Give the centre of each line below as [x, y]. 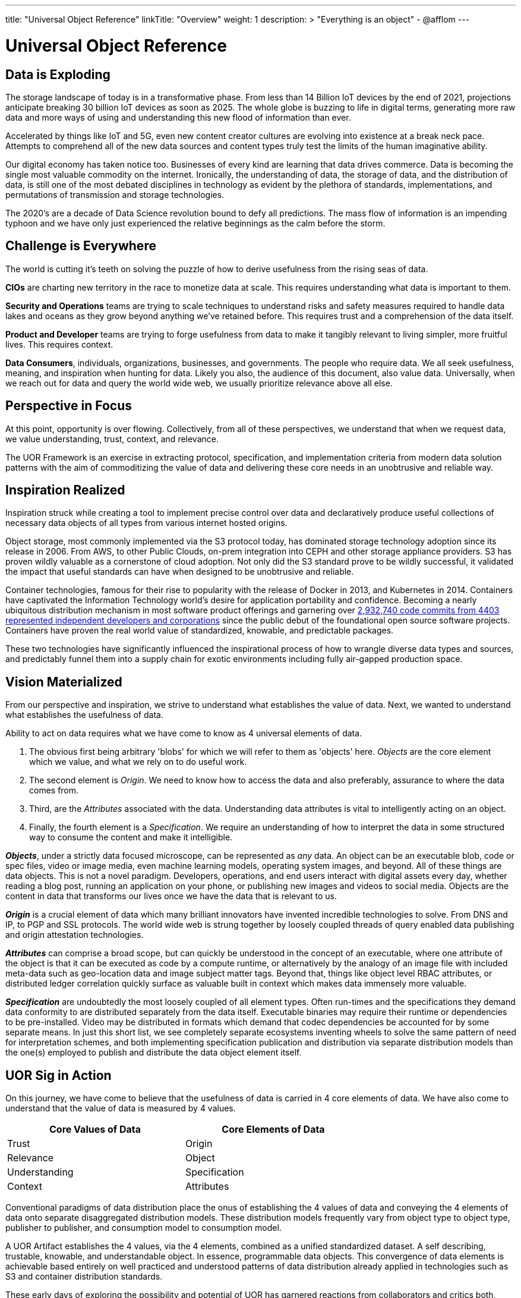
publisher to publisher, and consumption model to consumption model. [143, 1228]
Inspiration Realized [65, 490]
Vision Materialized [64, 682]
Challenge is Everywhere [81, 246]
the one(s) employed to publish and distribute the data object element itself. [154, 1053]
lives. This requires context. [59, 344]
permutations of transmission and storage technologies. [115, 194]
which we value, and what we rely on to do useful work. [138, 762]
